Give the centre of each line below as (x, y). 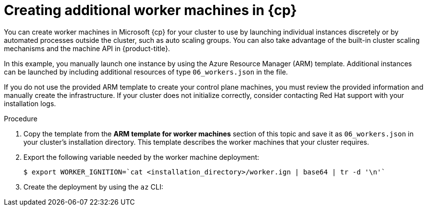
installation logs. (30, 103)
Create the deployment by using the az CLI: (93, 187)
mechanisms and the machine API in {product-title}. (87, 48)
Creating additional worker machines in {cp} (151, 10)
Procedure (21, 118)
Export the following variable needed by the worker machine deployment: (141, 157)
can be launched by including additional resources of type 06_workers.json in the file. (146, 72)
